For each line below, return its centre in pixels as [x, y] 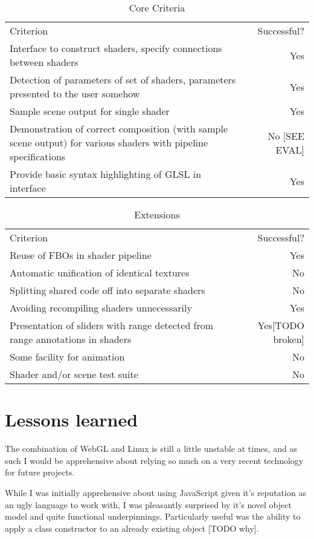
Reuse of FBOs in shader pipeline [81, 255]
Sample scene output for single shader [90, 111]
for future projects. [40, 472]
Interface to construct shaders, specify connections [116, 48]
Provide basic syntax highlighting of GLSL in [106, 174]
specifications [38, 156]
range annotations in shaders [71, 339]
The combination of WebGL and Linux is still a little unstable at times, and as [151, 449]
